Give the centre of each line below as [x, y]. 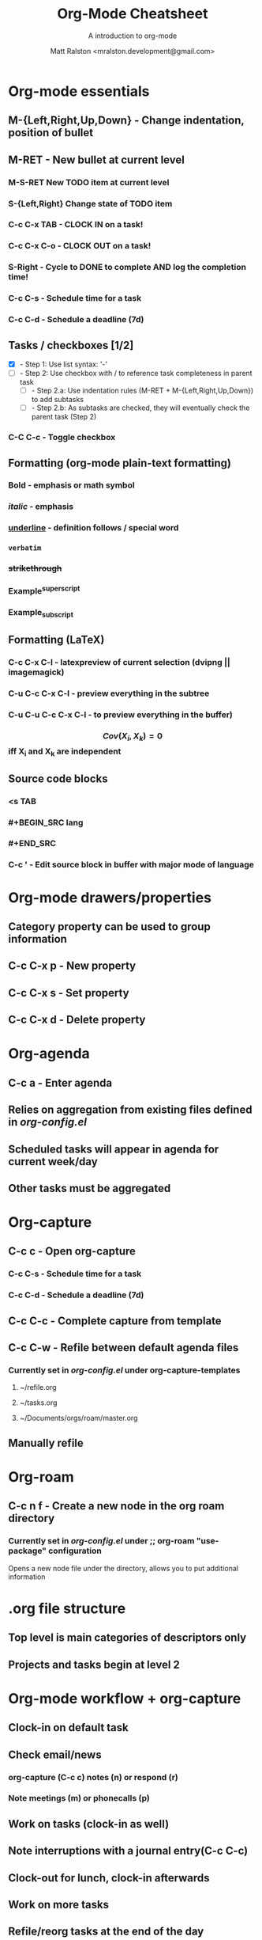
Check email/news [55, 1754]
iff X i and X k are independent [65, 752]
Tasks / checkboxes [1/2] [71, 345]
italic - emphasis [41, 507]
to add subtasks [58, 400]
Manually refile [46, 1443]
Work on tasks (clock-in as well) [89, 1824]
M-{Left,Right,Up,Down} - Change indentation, [126, 121]
